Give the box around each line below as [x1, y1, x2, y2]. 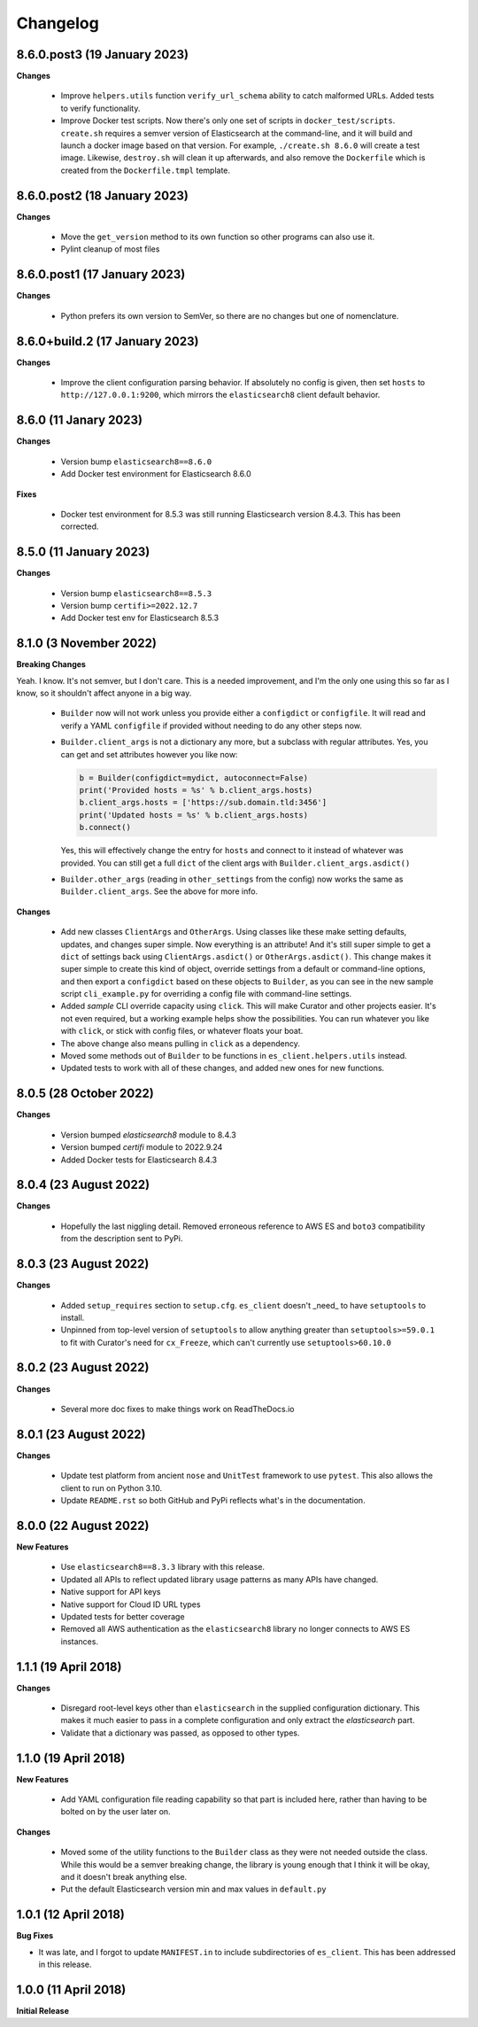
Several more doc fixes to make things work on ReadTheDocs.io [60, 1403, 296, 1414]
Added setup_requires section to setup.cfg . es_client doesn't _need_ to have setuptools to [60, 1300, 427, 1310]
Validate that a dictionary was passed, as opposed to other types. [60, 1728, 300, 1738]
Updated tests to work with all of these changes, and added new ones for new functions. [60, 1063, 385, 1074]
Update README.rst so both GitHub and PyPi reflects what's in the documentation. [60, 1495, 366, 1506]
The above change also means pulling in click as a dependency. [60, 1037, 301, 1049]
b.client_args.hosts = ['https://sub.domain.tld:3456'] [79, 797, 328, 808]
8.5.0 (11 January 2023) [16, 545, 150, 560]
